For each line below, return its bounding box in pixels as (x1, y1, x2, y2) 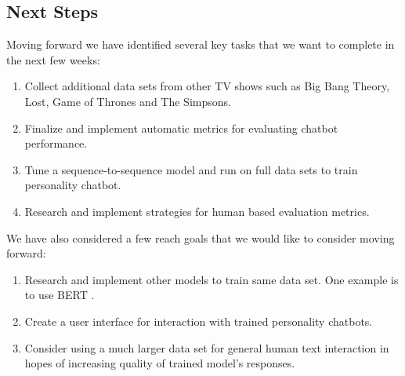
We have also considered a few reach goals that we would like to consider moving (6, 229, 395, 246)
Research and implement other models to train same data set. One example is (24, 271, 399, 287)
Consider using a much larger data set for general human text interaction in (24, 339, 389, 356)
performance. (24, 135, 88, 151)
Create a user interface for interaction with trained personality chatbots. (24, 312, 373, 329)
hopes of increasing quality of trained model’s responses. (24, 355, 295, 371)
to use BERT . (24, 287, 95, 303)
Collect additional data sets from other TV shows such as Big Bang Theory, (24, 78, 390, 94)
